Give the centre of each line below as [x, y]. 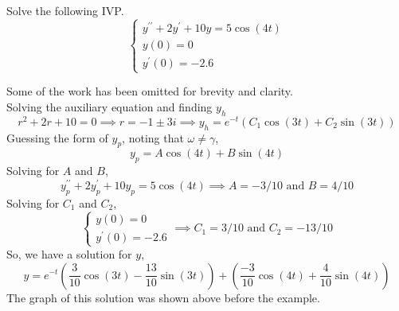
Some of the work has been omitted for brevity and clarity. [150, 91]
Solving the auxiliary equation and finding [110, 106]
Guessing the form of [57, 137]
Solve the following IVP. [65, 10]
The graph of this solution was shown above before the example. [163, 297]
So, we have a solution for [69, 253]
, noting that [153, 137]
